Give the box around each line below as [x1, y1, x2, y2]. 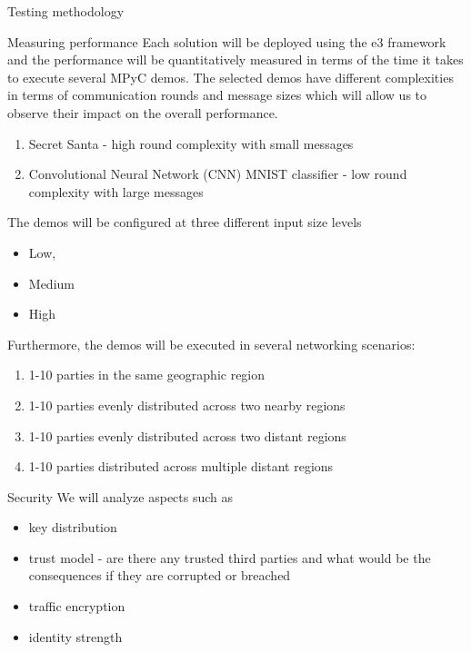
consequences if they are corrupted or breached [28, 566, 291, 585]
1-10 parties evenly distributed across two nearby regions [28, 395, 346, 414]
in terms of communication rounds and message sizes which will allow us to [7, 85, 427, 104]
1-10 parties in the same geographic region [28, 365, 266, 384]
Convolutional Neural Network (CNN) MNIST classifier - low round [28, 164, 407, 183]
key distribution [28, 518, 117, 537]
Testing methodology [7, 2, 125, 20]
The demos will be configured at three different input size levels [7, 212, 362, 232]
